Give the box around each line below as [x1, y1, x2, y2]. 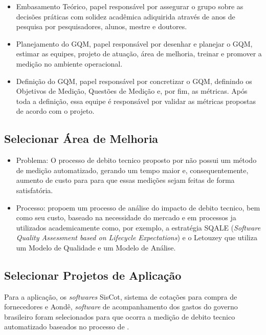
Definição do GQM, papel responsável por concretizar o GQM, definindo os [16, 75, 252, 86]
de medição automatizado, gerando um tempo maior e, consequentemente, [16, 164, 249, 175]
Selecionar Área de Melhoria [4, 131, 159, 146]
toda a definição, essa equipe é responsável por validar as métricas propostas [16, 95, 256, 106]
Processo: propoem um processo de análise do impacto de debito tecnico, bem [16, 202, 260, 213]
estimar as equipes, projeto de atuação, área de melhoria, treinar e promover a [16, 48, 262, 59]
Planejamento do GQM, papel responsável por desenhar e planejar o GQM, [16, 38, 253, 49]
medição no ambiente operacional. [16, 58, 123, 69]
